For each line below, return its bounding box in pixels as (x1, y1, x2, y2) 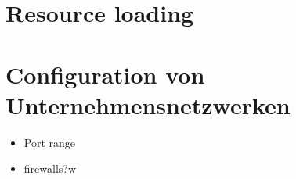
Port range (23, 134, 76, 150)
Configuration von (5, 58, 205, 90)
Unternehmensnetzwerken (5, 88, 291, 120)
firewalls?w (23, 160, 77, 177)
